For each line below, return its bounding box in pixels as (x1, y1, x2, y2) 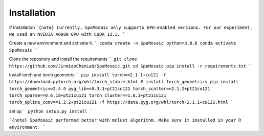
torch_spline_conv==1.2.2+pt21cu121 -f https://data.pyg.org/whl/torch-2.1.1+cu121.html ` (9, 99, 234, 105)
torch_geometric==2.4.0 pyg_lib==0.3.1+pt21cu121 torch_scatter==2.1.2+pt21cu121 (9, 86, 210, 91)
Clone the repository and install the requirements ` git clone (9, 56, 137, 62)
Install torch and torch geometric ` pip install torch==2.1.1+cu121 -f (9, 71, 166, 78)
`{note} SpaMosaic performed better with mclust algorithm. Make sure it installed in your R (9, 117, 242, 123)
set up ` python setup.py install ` (9, 108, 93, 114)
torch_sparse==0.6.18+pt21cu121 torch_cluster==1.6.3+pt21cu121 (9, 93, 167, 98)
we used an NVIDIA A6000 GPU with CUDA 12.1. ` (9, 31, 126, 37)
